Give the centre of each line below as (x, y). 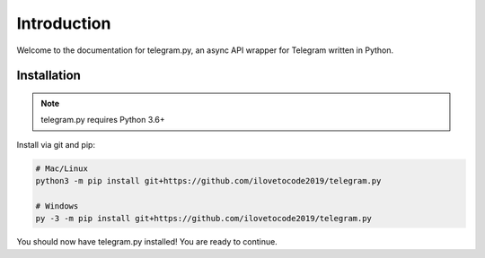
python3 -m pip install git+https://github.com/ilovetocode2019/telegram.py (208, 181)
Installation (48, 76)
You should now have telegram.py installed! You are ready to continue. (147, 242)
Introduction (64, 23)
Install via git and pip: (56, 144)
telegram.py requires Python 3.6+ (103, 120)
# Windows (57, 206)
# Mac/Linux (62, 168)
